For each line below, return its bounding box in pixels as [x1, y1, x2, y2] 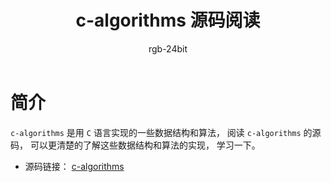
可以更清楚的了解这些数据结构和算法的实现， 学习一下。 [29, 139, 261, 151]
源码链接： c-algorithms [24, 160, 125, 172]
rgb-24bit [148, 42, 188, 55]
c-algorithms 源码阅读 [75, 9, 261, 32]
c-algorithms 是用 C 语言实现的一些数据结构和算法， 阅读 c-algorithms [10, 126, 302, 138]
